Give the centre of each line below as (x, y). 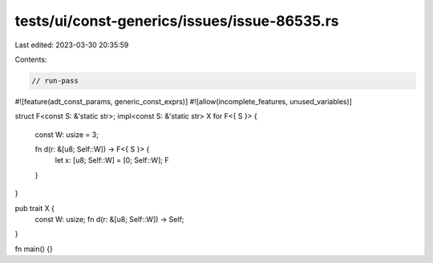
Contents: (31, 59)
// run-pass (55, 81)
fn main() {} (34, 249)
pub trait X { (35, 208)
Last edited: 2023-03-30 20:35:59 (72, 45)
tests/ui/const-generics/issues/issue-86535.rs (177, 21)
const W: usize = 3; (67, 134)
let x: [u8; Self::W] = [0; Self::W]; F (112, 160)
